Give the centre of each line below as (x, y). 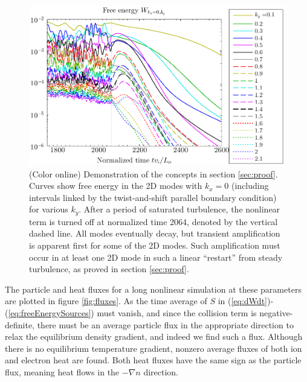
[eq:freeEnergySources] (50, 312)
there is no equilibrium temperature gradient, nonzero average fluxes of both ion (153, 348)
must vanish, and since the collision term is (177, 312)
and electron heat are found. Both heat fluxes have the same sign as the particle (153, 360)
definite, (20, 324)
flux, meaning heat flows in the (62, 371)
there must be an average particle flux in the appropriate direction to (165, 324)
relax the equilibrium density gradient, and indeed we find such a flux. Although (154, 336)
